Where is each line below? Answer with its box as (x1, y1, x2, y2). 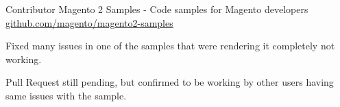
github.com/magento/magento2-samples (5, 15, 173, 29)
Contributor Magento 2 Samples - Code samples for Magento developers (5, 2, 308, 16)
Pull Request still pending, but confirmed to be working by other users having (5, 75, 334, 89)
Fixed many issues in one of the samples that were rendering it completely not (5, 38, 335, 53)
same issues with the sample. (5, 88, 127, 102)
